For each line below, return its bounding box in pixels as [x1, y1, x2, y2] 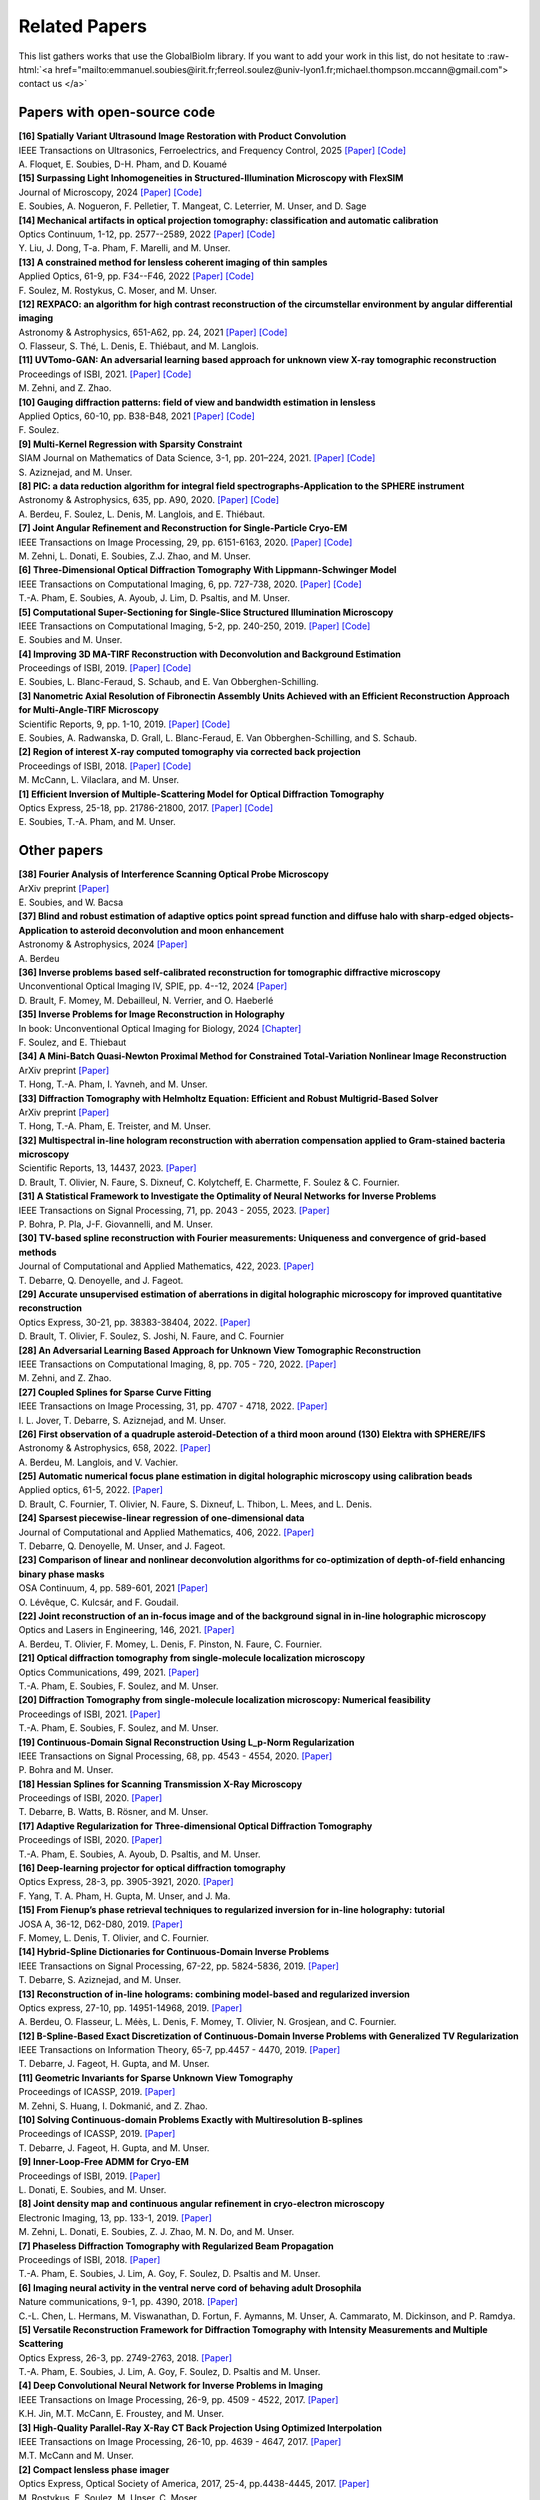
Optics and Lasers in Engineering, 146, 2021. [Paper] [18, 1624, 235, 1636]
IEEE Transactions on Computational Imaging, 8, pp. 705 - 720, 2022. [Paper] [18, 1358, 337, 1370]
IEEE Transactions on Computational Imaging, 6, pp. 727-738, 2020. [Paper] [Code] [18, 578, 362, 590]
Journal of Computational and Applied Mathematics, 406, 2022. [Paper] [18, 1526, 315, 1538]
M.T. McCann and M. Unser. [18, 2450, 134, 2462]
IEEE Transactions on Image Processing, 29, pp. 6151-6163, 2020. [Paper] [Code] [18, 536, 353, 548]
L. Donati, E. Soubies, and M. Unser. [18, 2184, 167, 2195]
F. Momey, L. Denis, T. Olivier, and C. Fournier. [18, 1931, 210, 1944]
